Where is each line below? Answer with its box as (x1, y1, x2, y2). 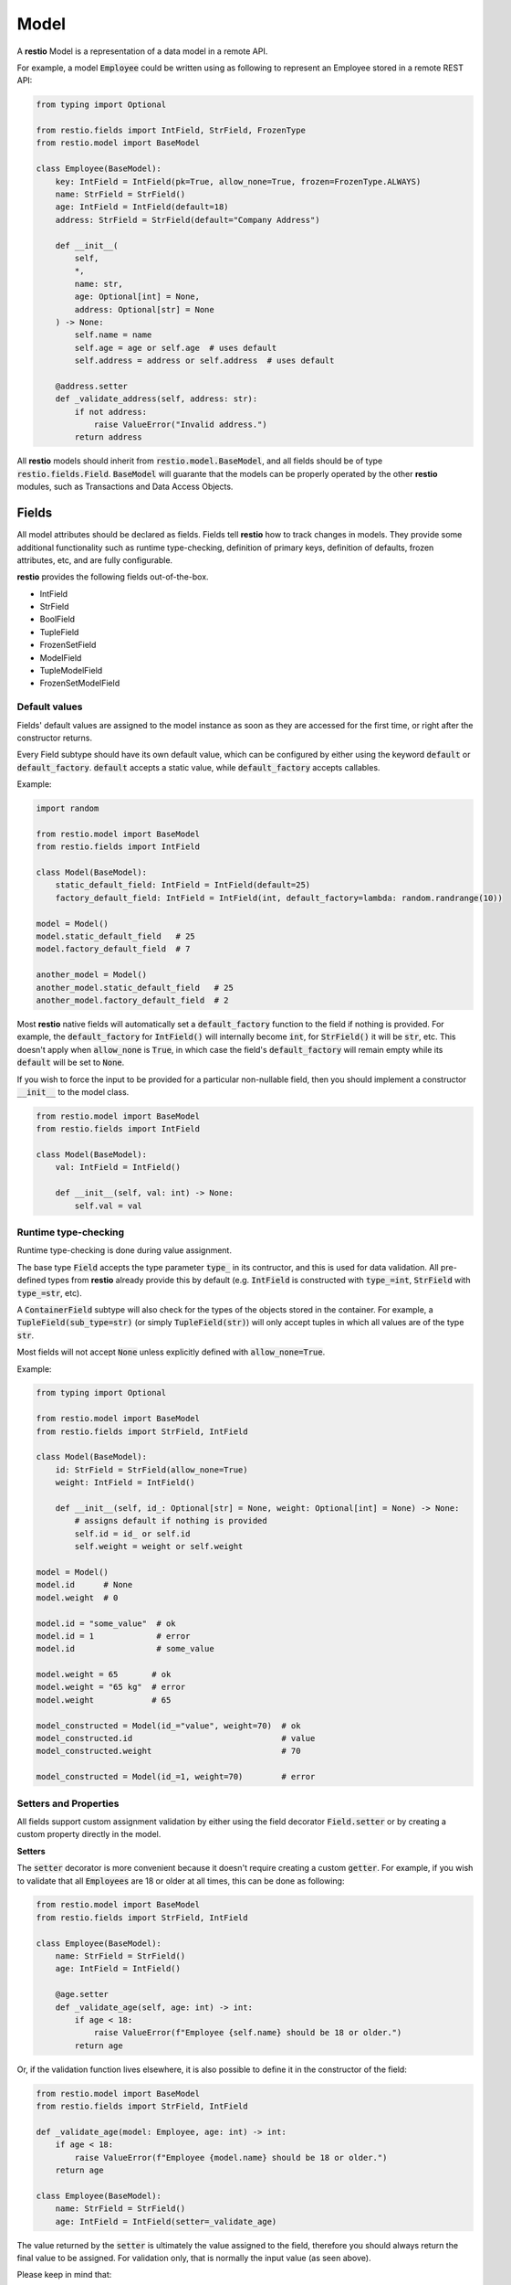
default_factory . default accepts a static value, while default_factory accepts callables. (16, 761, 381, 772)
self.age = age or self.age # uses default (74, 343, 277, 353)
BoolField (39, 613, 76, 625)
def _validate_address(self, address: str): (55, 394, 258, 404)
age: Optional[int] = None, (74, 292, 201, 302)
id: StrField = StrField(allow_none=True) (55, 1464, 248, 1475)
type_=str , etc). (16, 1287, 82, 1298)
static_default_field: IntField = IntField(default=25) (55, 880, 311, 890)
